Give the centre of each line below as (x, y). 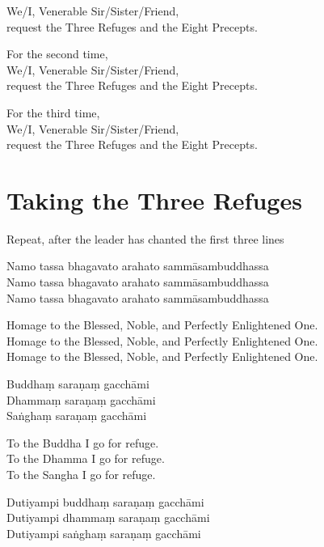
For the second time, (57, 54)
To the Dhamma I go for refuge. (86, 458)
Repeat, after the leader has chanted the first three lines (145, 238)
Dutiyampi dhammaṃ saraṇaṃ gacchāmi (108, 517)
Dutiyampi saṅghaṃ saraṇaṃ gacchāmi (104, 533)
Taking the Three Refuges (154, 199)
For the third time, (53, 112)
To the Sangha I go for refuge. (81, 474)
